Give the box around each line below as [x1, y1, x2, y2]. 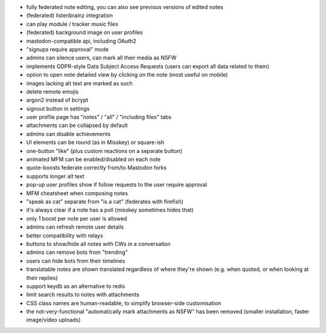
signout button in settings [26, 105, 90, 112]
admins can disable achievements [26, 130, 111, 137]
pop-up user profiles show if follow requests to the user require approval [26, 181, 208, 189]
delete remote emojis [26, 88, 79, 95]
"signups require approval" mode [26, 45, 109, 53]
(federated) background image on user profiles [26, 29, 143, 36]
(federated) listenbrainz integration [26, 12, 113, 19]
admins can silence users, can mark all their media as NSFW [26, 54, 177, 62]
